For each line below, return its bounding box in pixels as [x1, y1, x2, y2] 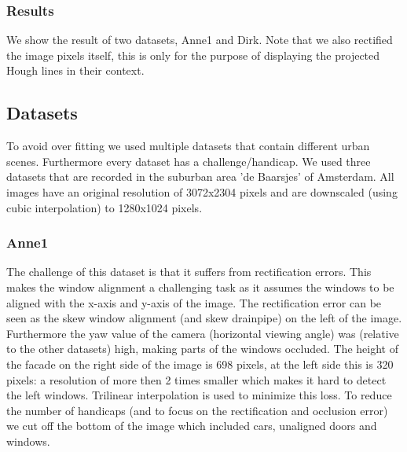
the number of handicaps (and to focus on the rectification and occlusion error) [6, 402, 388, 418]
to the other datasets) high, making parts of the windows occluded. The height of [6, 340, 398, 357]
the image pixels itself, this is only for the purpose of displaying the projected [6, 46, 380, 63]
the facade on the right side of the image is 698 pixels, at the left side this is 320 [6, 355, 394, 372]
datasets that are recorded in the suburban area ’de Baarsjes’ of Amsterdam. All [6, 168, 394, 185]
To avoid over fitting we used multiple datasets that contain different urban [6, 138, 370, 154]
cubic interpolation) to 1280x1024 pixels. [6, 199, 203, 215]
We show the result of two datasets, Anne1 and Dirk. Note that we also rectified [6, 31, 393, 48]
